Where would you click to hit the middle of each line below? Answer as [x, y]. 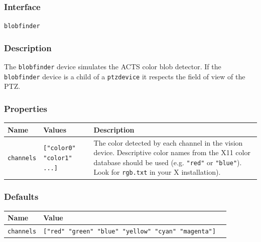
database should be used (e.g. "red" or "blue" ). [168, 162]
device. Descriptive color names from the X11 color [172, 152]
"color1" [58, 158]
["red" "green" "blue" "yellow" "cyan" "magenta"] [129, 232]
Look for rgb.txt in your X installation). [157, 172]
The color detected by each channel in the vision [168, 142]
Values [55, 129]
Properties [26, 108]
